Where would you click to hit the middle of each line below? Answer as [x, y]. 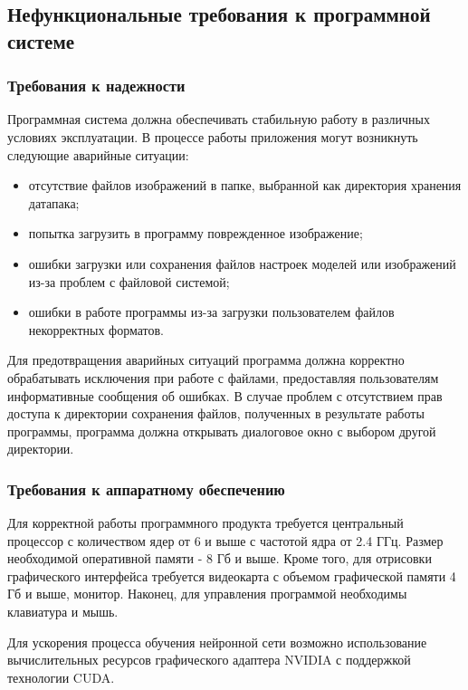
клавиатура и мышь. [63, 612]
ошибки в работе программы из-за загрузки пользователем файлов [211, 312]
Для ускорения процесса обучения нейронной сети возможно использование [217, 642]
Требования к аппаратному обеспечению [146, 489]
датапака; [54, 202]
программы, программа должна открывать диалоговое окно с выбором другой [222, 431]
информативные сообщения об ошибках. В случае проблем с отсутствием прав [225, 395]
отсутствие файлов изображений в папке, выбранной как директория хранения [245, 185]
